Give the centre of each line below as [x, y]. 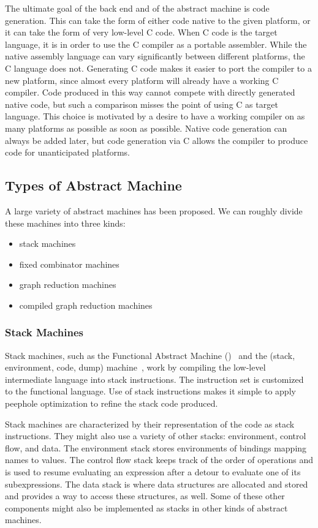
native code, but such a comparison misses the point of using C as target [142, 104]
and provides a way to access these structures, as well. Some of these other [145, 496]
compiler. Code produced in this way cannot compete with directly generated [150, 92]
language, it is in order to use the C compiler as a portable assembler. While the [156, 44]
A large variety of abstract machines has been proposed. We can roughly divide [154, 210]
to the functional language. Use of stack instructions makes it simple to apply [150, 391]
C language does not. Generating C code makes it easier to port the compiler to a [158, 68]
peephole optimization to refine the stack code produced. [112, 403]
